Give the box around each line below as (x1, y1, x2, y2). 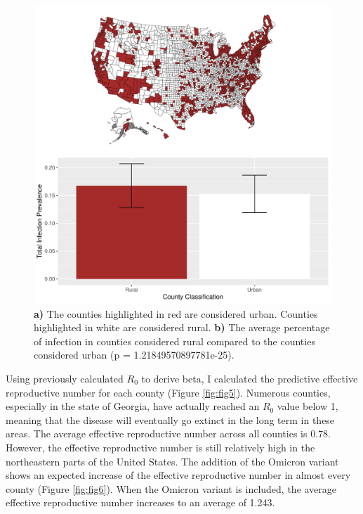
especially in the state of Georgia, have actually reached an (6, 399, 260, 413)
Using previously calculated (6, 371, 124, 385)
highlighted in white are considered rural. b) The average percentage (34, 320, 330, 335)
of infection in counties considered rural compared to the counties (34, 333, 315, 348)
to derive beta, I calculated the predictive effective (141, 371, 358, 385)
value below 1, (277, 399, 338, 413)
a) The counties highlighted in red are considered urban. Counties (34, 306, 318, 321)
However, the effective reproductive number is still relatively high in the (6, 439, 315, 454)
